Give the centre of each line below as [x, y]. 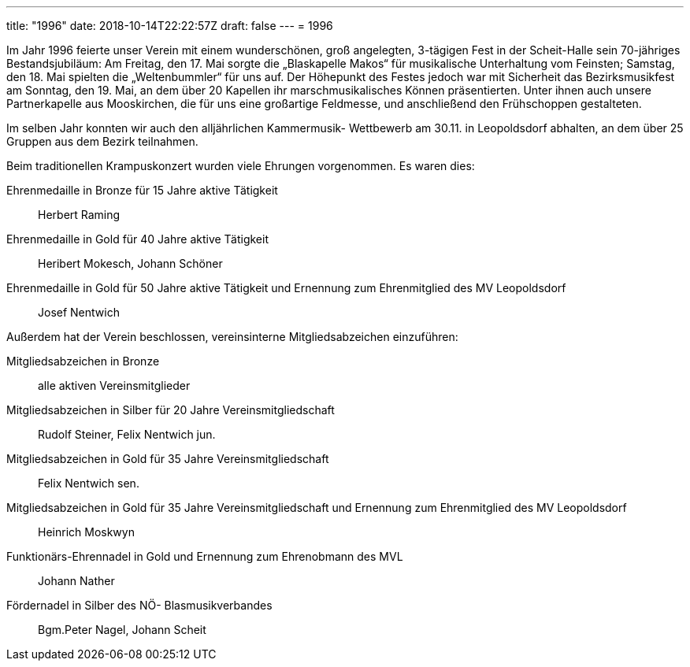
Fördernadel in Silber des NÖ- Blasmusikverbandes [139, 605]
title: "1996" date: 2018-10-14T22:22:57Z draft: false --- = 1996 [170, 26]
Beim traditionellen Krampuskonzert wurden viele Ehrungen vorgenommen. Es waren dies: [241, 166]
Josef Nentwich [79, 312]
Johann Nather [76, 581]
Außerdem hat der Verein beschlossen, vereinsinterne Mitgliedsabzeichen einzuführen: [232, 337]
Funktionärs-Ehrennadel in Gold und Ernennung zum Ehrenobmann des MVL [205, 556]
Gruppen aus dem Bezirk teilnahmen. [102, 141]
